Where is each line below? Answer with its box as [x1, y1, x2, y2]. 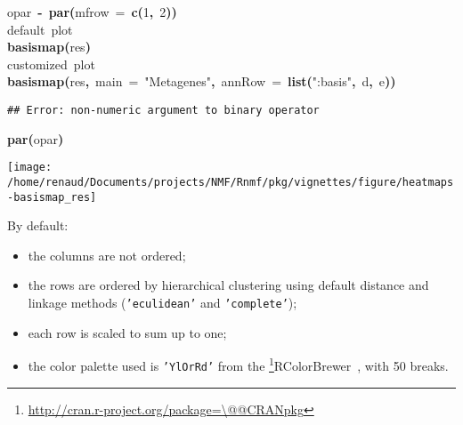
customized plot [7, 54, 95, 73]
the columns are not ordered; [28, 245, 186, 264]
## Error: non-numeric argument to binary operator [7, 103, 320, 116]
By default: [7, 216, 69, 235]
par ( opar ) [7, 129, 64, 148]
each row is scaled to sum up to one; [28, 323, 227, 341]
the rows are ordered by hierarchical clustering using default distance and [28, 276, 429, 294]
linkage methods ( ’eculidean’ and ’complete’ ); [28, 293, 297, 311]
